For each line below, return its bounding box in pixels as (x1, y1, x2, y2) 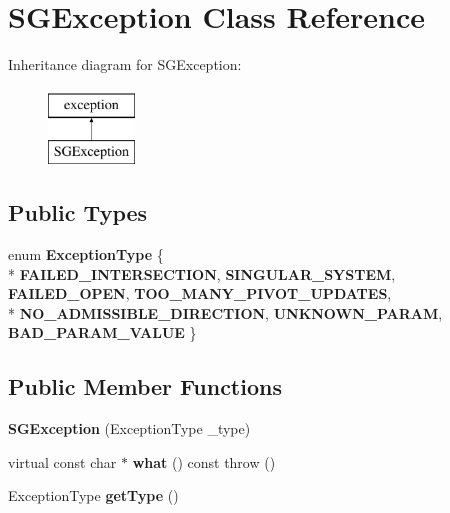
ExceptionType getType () (8, 485, 179, 506)
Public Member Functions (8, 371, 282, 402)
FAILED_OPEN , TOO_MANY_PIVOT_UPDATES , (8, 283, 392, 304)
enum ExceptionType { (8, 244, 164, 265)
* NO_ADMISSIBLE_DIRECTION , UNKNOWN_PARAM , (8, 302, 443, 323)
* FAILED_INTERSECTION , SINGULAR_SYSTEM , (8, 263, 396, 284)
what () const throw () (132, 451, 276, 472)
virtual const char (8, 451, 117, 472)
